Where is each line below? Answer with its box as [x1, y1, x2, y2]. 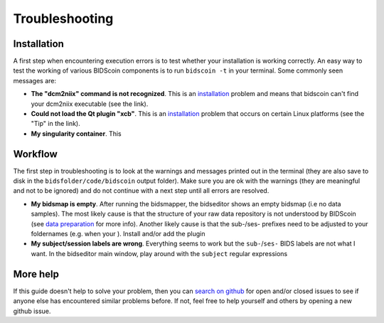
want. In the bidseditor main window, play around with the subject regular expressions [31, 249, 288, 258]
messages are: [13, 76, 57, 85]
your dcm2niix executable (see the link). [31, 100, 149, 108]
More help [13, 268, 60, 280]
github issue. [13, 307, 51, 315]
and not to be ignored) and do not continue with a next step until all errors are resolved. [13, 186, 270, 195]
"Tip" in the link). [31, 120, 81, 128]
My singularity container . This [31, 129, 122, 138]
